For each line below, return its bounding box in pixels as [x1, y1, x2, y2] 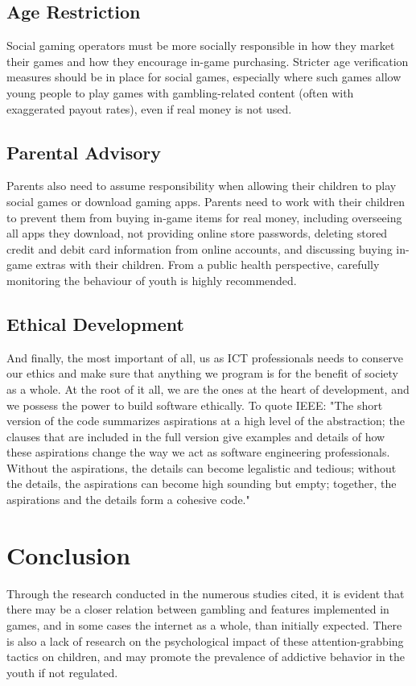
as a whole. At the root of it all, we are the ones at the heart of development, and [6, 380, 410, 397]
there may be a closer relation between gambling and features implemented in [6, 601, 389, 618]
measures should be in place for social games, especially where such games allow [6, 68, 402, 85]
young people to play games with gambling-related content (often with [6, 84, 354, 101]
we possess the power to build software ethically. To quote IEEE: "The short [6, 396, 383, 413]
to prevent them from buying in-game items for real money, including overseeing [6, 209, 402, 225]
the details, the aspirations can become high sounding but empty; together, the [6, 475, 397, 492]
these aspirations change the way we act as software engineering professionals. [6, 444, 390, 461]
